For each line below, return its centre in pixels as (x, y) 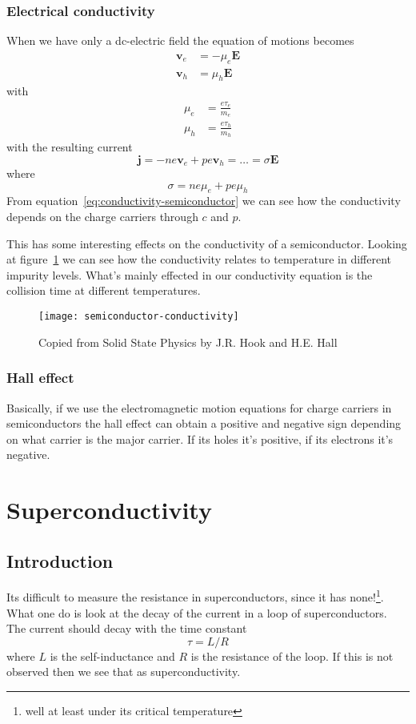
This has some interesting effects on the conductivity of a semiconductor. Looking (207, 243)
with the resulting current (70, 147)
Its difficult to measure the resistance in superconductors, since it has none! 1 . (195, 596)
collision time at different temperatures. (104, 290)
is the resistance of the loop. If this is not (292, 656)
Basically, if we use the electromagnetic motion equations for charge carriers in (199, 407)
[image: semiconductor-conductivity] (139, 317)
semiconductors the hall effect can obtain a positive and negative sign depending (204, 423)
